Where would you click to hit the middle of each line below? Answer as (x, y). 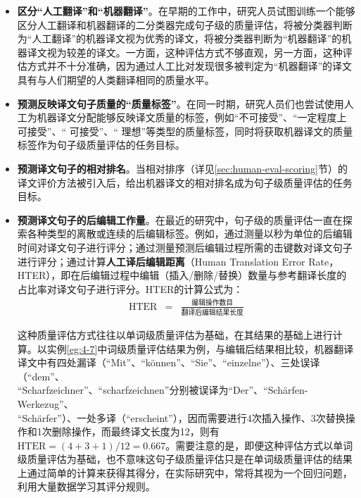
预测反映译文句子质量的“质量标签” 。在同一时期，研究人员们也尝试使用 (180, 103)
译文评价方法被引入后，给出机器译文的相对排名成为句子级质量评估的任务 (185, 182)
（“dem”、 (41, 376)
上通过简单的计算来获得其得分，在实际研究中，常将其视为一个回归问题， (185, 472)
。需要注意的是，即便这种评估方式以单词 (259, 445)
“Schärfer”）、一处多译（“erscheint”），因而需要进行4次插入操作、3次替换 (181, 417)
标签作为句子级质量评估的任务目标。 (101, 145)
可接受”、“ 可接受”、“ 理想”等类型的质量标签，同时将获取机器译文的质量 (185, 131)
